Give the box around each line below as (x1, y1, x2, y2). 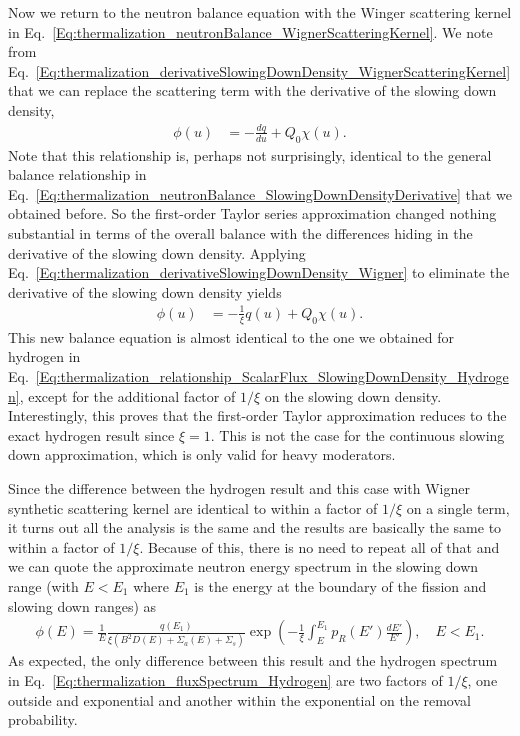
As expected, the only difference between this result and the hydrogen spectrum (8, 650, 498, 671)
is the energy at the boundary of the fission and (194, 575, 487, 596)
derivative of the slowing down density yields (8, 281, 282, 302)
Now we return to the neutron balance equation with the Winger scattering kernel (8, 2, 512, 22)
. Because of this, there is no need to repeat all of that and (139, 536, 500, 557)
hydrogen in (8, 346, 81, 367)
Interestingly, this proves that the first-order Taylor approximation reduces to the (8, 405, 507, 426)
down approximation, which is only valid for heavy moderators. (8, 444, 396, 465)
